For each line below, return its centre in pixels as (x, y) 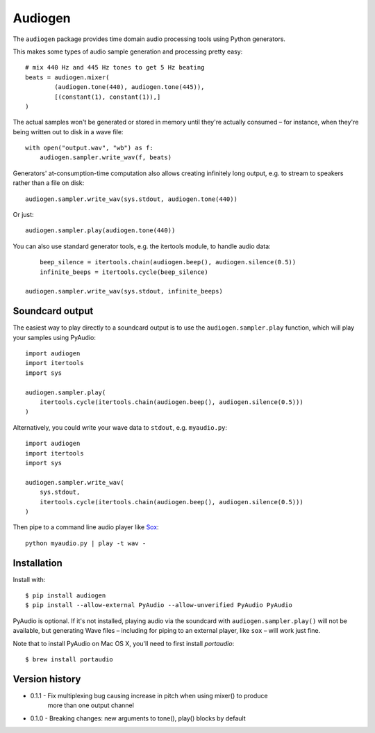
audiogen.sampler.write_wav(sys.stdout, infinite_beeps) (124, 291)
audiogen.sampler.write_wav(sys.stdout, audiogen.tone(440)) (131, 199)
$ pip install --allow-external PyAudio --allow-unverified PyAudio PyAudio (159, 605)
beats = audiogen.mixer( (67, 77)
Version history (47, 679)
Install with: (29, 579)
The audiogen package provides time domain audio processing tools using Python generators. (149, 39)
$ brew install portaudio (69, 659)
